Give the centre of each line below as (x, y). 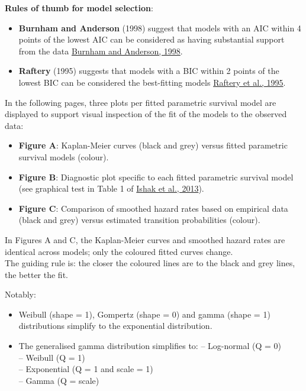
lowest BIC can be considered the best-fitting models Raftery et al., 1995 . (152, 82)
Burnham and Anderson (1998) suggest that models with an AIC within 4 (160, 28)
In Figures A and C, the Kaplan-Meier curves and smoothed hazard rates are (145, 239)
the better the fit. (36, 274)
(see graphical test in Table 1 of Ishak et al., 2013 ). (111, 188)
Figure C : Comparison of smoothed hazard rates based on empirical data (153, 208)
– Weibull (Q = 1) (52, 357)
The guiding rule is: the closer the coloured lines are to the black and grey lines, (150, 263)
